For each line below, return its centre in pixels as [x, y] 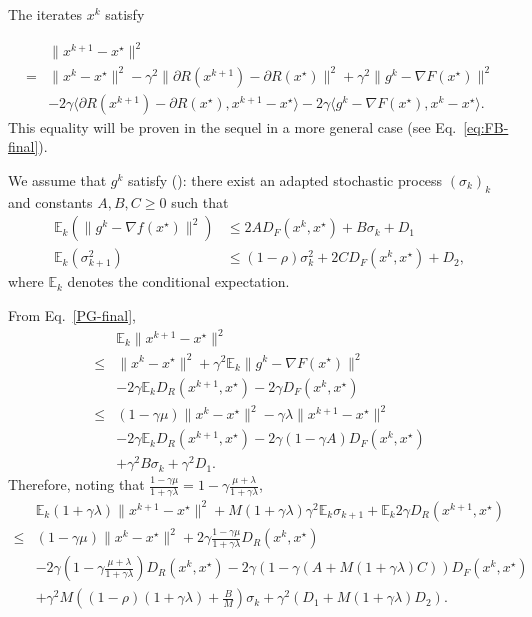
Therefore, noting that [76, 484]
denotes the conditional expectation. [178, 281]
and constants [50, 201]
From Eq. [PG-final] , [72, 314]
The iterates [45, 14]
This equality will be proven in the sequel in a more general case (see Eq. [232, 126]
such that [200, 201]
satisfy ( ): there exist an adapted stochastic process [285, 179]
